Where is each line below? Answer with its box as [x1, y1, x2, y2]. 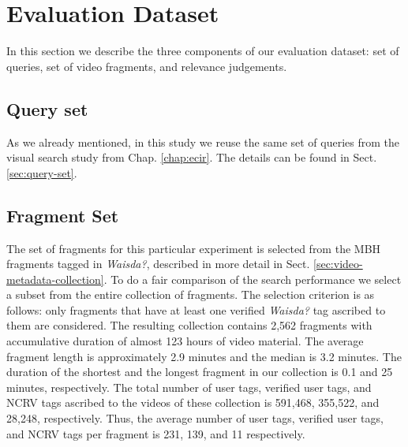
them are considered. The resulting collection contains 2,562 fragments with [6, 317, 372, 333]
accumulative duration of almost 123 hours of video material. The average [6, 333, 364, 349]
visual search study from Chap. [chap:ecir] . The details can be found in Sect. [6, 149, 377, 166]
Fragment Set [6, 203, 119, 227]
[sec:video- [313, 255, 363, 272]
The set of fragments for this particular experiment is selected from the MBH [6, 240, 381, 256]
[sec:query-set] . [6, 164, 77, 181]
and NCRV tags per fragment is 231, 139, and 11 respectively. [6, 425, 305, 441]
